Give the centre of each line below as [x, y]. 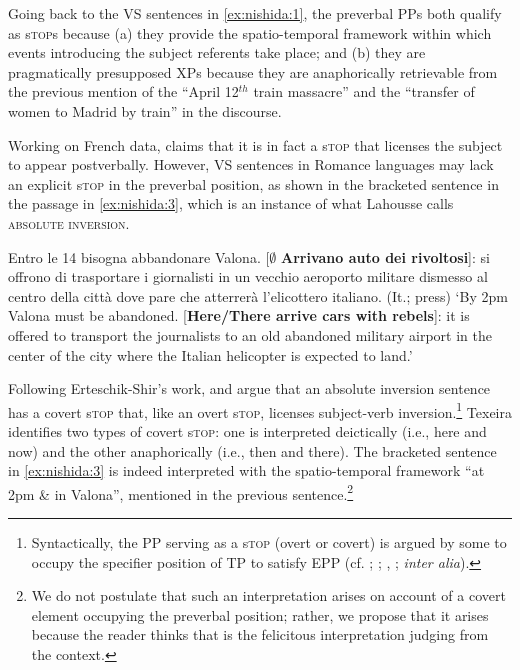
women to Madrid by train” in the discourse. [145, 110]
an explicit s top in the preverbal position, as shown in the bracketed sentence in [253, 183]
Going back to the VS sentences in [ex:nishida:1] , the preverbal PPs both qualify [255, 13]
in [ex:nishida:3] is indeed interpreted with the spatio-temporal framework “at [246, 470]
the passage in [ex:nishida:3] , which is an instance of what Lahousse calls [231, 203]
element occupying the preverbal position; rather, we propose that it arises [260, 614]
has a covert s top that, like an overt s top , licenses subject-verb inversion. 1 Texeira [260, 410]
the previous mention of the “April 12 [123, 91]
